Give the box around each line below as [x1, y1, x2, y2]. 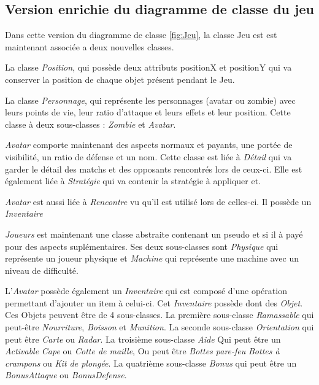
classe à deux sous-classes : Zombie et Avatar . [5, 117, 176, 130]
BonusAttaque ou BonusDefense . [5, 368, 127, 381]
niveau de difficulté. [5, 263, 79, 276]
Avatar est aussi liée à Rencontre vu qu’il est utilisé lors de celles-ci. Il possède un [5, 195, 312, 208]
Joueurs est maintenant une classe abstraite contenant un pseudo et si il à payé [5, 227, 303, 240]
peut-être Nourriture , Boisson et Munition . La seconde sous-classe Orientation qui [5, 321, 314, 333]
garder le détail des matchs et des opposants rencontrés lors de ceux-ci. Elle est [5, 162, 302, 175]
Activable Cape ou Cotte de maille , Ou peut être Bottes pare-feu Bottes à [5, 344, 280, 357]
